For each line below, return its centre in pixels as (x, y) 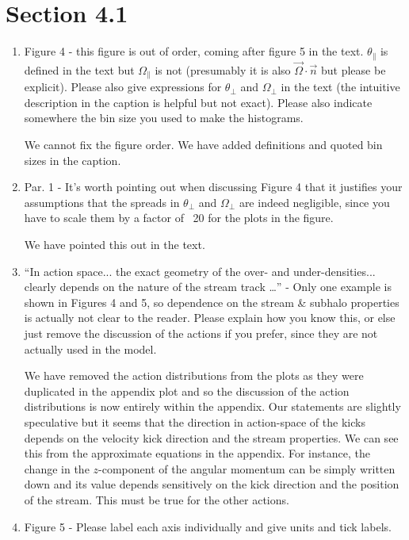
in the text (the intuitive (340, 87)
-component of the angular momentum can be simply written (247, 468)
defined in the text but (79, 69)
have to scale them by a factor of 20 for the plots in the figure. (179, 218)
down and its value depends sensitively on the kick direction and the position (212, 484)
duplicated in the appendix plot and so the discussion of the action (187, 391)
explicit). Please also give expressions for (123, 87)
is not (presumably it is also (223, 69)
